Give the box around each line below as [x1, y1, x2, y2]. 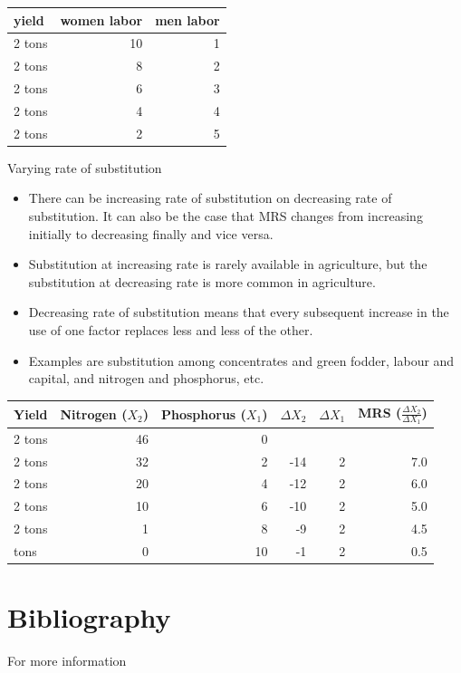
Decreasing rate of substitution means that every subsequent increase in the [28, 303, 449, 322]
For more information [7, 651, 127, 670]
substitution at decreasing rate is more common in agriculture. [28, 272, 376, 291]
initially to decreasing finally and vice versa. [28, 224, 274, 243]
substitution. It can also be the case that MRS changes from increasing [28, 207, 423, 225]
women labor [60, 10, 143, 29]
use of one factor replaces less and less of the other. [28, 320, 313, 339]
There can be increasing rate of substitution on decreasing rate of [28, 188, 392, 207]
